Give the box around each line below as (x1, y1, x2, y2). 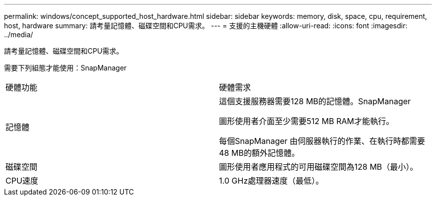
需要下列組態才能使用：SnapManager (4, 64, 127, 72)
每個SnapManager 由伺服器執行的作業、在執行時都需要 (219, 136, 426, 146)
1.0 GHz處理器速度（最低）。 (219, 176, 324, 186)
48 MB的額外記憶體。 (219, 148, 300, 158)
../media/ (4, 30, 33, 39)
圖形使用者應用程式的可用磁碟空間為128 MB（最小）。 (219, 162, 418, 172)
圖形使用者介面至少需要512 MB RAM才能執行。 (219, 116, 394, 126)
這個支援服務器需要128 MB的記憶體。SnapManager (219, 96, 411, 106)
